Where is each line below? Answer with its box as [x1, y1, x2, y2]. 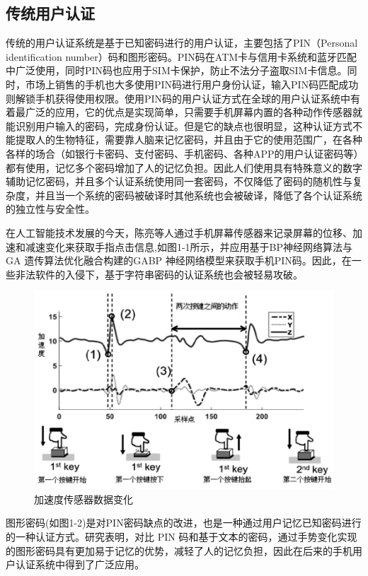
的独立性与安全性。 [6, 201, 95, 216]
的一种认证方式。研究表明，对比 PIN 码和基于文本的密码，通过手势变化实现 [6, 529, 357, 543]
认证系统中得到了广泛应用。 [15, 557, 144, 572]
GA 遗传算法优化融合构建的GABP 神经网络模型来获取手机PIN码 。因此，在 [6, 253, 352, 268]
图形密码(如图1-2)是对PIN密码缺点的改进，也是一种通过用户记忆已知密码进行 [6, 515, 362, 530]
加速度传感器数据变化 [34, 491, 133, 506]
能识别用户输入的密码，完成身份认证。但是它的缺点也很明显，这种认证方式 [6, 118, 352, 133]
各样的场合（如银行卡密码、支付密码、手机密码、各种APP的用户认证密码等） [6, 146, 359, 160]
